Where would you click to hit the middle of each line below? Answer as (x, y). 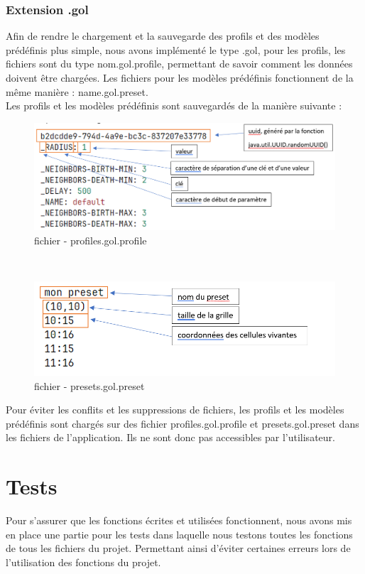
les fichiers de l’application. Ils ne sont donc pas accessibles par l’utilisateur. (170, 437)
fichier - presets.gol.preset (89, 385)
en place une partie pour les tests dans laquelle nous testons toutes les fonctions (179, 534)
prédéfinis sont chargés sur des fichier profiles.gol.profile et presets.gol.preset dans (182, 423)
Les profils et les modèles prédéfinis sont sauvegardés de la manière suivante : (174, 105)
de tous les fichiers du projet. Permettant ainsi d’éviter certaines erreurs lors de (178, 548)
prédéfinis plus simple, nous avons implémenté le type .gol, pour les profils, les (176, 49)
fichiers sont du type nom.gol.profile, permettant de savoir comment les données (179, 64)
